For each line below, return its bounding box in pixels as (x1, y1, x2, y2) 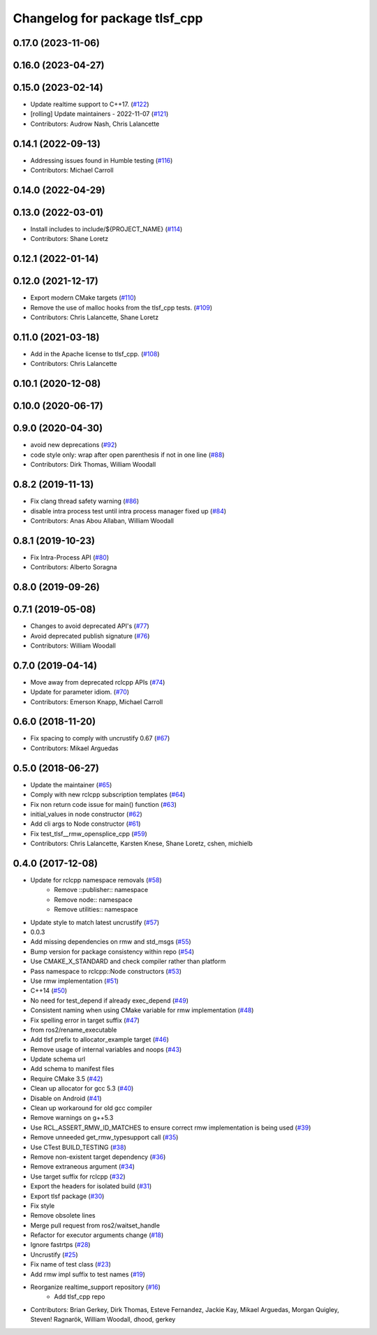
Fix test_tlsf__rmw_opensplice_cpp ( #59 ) (30, 829, 148, 838)
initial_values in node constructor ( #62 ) (30, 810, 142, 818)
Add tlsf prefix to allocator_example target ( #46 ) (30, 1035, 169, 1044)
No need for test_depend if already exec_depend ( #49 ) (30, 996, 188, 1005)
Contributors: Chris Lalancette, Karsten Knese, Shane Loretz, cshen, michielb (30, 839, 253, 848)
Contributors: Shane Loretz (30, 235, 108, 243)
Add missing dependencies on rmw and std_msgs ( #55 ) (30, 938, 191, 946)
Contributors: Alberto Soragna (30, 563, 117, 571)
